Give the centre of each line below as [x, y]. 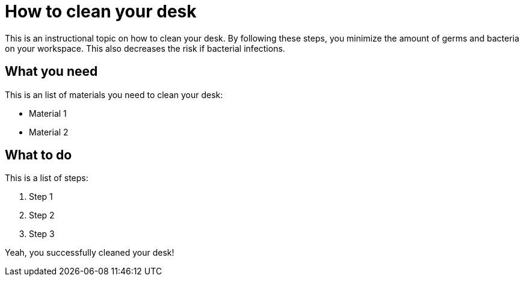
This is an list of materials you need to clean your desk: [114, 94]
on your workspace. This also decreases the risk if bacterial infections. [145, 48]
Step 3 [42, 234]
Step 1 [41, 197]
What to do [39, 155]
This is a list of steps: [47, 178]
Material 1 [48, 113]
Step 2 [42, 215]
